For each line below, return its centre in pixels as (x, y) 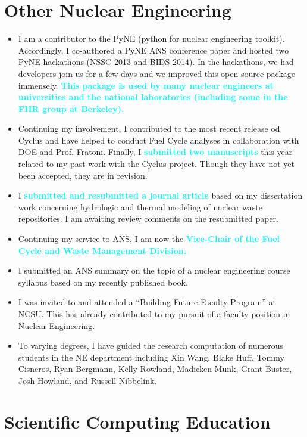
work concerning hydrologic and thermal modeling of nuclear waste (140, 207)
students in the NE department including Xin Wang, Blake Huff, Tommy (151, 357)
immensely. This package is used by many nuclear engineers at (146, 85)
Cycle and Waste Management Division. (102, 250)
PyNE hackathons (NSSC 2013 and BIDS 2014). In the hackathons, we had (156, 62)
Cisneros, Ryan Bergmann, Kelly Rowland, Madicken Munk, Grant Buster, (155, 369)
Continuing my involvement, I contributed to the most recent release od (149, 128)
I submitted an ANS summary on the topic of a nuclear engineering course (154, 270)
